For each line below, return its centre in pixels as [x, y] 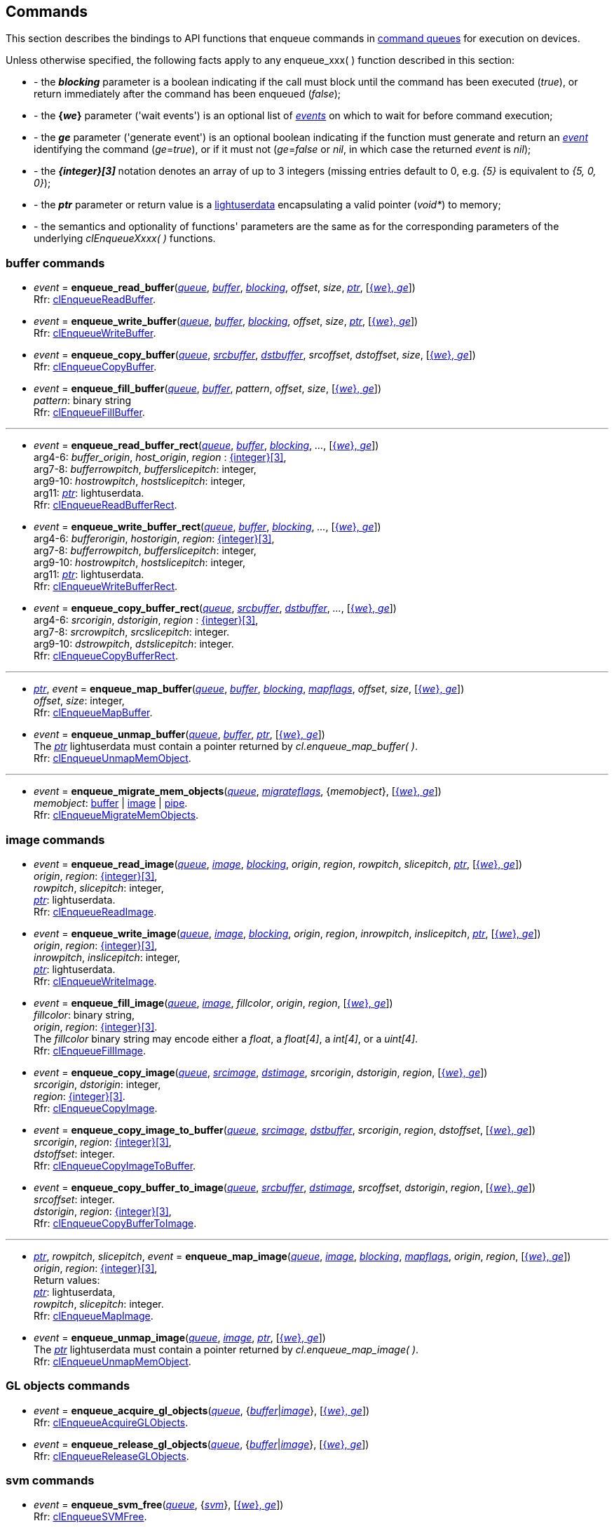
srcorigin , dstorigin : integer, [97, 1084]
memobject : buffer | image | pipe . [111, 803]
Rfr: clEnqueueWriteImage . [95, 981]
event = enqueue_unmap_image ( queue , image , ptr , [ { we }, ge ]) [180, 1337]
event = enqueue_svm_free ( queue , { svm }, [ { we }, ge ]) [159, 1505]
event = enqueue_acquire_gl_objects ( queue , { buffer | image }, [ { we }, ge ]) [202, 1410]
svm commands [50, 1481]
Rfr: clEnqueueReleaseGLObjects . [111, 1456]
